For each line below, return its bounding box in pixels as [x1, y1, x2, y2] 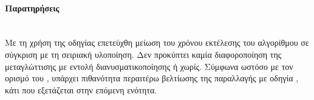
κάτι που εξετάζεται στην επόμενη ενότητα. [5, 83, 157, 96]
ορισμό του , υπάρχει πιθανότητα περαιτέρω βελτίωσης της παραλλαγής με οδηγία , [5, 72, 299, 84]
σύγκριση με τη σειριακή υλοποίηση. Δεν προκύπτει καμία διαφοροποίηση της [5, 48, 282, 60]
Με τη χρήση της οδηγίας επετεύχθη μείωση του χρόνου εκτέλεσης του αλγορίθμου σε [5, 36, 309, 49]
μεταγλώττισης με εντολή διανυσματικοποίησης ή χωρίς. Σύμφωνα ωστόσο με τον [5, 60, 293, 72]
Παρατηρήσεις [5, 1, 60, 14]
